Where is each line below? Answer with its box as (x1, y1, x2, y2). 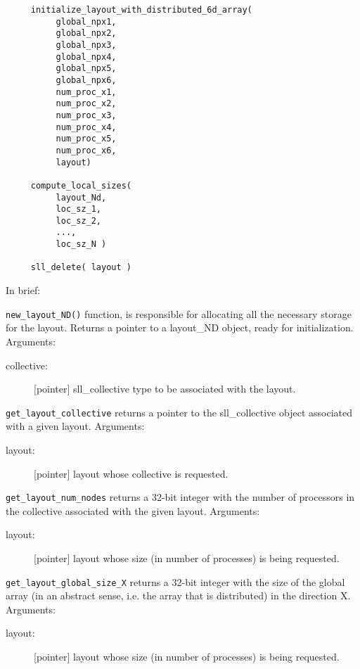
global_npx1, (56, 16, 117, 27)
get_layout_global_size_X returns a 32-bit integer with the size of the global (6, 574, 345, 589)
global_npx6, (56, 75, 117, 85)
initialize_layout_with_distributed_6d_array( (30, 5, 252, 15)
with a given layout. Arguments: (6, 419, 145, 433)
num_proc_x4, (56, 122, 117, 132)
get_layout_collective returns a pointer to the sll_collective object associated (6, 404, 352, 419)
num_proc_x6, (56, 145, 117, 155)
